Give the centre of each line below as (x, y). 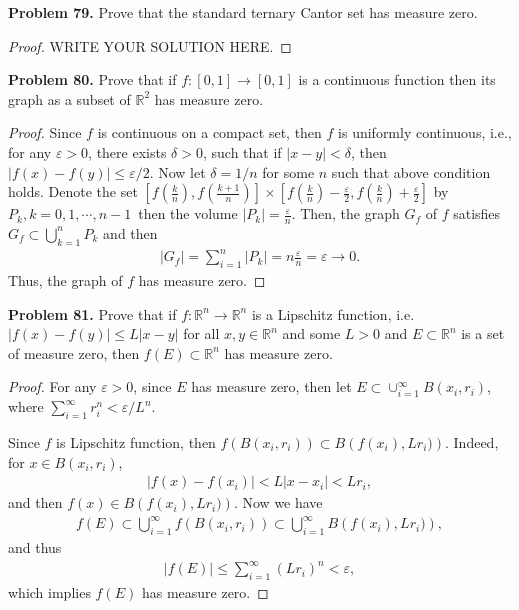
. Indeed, (471, 442)
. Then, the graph (345, 213)
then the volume (188, 213)
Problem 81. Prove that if (92, 313)
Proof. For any (52, 386)
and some (311, 333)
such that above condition (411, 171)
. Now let (177, 171)
